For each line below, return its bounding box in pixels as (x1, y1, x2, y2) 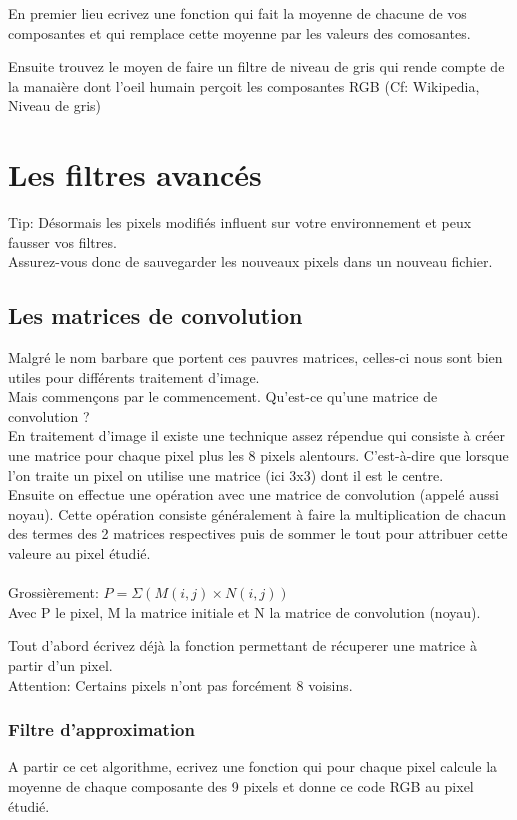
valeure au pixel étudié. (8, 543, 151, 564)
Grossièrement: (8, 582, 99, 603)
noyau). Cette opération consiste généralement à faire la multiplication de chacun (8, 503, 507, 524)
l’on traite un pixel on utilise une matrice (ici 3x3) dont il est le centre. (8, 464, 444, 485)
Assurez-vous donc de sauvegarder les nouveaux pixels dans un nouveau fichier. (8, 251, 493, 272)
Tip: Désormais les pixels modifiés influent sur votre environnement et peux (8, 212, 472, 233)
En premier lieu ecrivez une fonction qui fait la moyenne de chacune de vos (8, 3, 467, 23)
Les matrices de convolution (8, 300, 303, 331)
